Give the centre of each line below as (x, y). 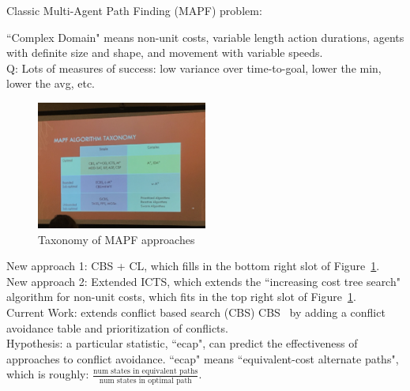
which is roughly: (48, 374)
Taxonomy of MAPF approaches (117, 239)
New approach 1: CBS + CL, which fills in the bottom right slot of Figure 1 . (193, 266)
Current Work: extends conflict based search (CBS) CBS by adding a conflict (196, 312)
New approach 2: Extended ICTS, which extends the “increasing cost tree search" (203, 281)
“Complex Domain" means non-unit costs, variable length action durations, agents (205, 37)
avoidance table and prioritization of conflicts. (117, 327)
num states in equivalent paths (146, 371)
